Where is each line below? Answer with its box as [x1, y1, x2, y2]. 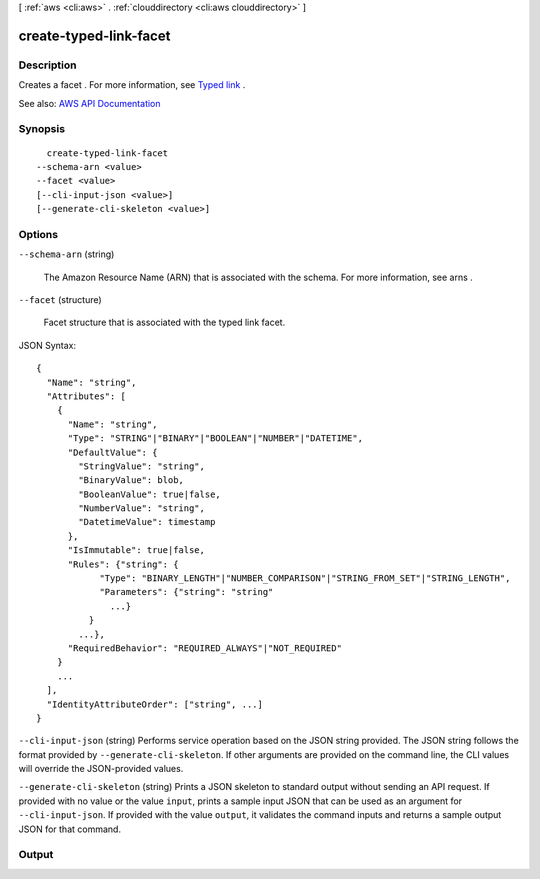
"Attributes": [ [46, 390, 127, 402]
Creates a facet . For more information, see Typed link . [18, 79, 246, 91]
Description [18, 58, 77, 72]
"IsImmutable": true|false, [67, 545, 205, 556]
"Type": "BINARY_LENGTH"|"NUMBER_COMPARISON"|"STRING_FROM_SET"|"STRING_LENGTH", [99, 573, 511, 584]
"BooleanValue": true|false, [78, 488, 222, 500]
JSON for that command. [18, 823, 122, 835]
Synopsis [18, 122, 65, 136]
